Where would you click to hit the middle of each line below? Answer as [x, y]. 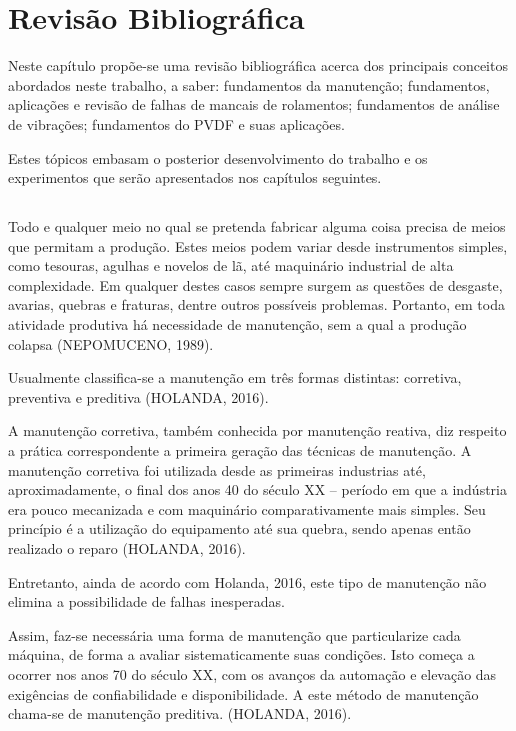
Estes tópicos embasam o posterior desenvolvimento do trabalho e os [218, 157]
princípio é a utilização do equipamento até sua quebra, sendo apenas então [239, 528]
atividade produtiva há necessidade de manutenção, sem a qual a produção [237, 324]
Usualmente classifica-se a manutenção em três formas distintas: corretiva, [235, 377]
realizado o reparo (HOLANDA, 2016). [127, 547]
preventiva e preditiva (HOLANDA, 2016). [138, 396]
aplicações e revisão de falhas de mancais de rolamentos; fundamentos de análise [254, 104]
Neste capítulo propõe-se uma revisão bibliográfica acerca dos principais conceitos [258, 65]
